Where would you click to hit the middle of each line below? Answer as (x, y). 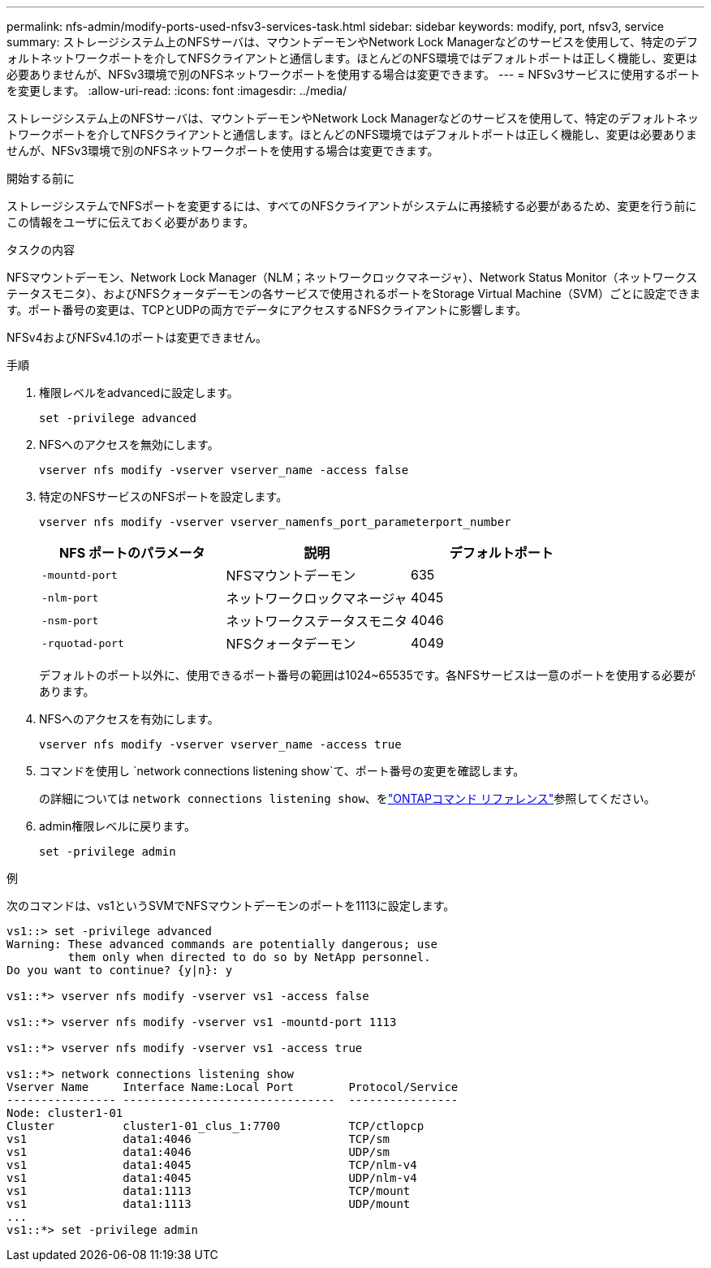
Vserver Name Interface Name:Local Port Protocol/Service (233, 1087)
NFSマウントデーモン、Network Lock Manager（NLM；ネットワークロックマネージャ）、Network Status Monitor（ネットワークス (352, 277)
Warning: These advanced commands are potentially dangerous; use (222, 944)
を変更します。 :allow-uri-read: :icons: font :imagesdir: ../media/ (177, 91)
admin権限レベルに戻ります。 (117, 826)
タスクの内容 (41, 250)
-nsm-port (70, 620)
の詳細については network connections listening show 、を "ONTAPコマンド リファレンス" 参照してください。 (347, 798)
